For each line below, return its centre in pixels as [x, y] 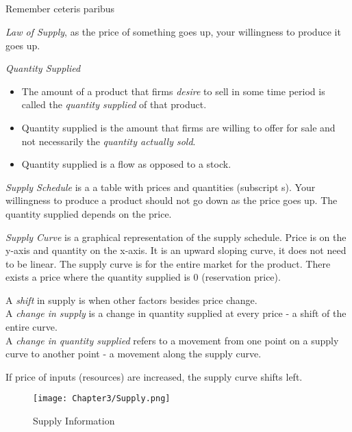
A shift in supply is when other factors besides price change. [131, 300]
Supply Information [74, 421]
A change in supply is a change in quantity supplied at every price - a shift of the [176, 313]
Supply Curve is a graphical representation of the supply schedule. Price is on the [176, 237]
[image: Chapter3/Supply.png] [102, 399]
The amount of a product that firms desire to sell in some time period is [173, 91]
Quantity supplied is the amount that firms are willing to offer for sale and [178, 127]
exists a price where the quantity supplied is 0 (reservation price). [143, 277]
